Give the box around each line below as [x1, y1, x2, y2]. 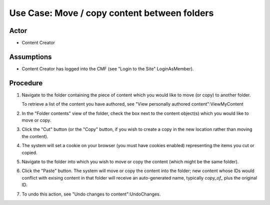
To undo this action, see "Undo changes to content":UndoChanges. [21, 191, 161, 197]
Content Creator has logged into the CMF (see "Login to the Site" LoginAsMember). [21, 65, 194, 72]
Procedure [9, 79, 43, 87]
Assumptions [9, 52, 52, 61]
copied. [21, 150, 37, 156]
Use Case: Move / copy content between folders [9, 7, 214, 18]
